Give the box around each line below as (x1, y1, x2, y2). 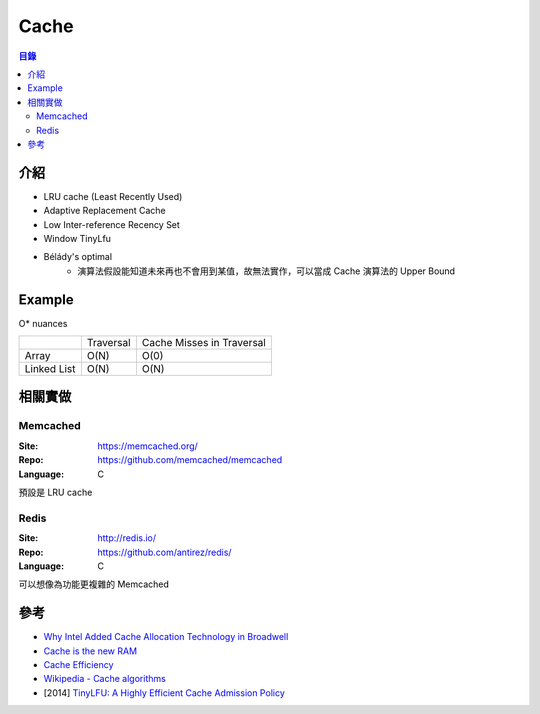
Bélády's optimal (43, 251, 113, 263)
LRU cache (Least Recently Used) (43, 190, 183, 202)
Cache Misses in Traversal (141, 336, 267, 350)
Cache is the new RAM (43, 645, 138, 657)
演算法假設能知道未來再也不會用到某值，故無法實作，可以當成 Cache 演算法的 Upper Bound (77, 265, 455, 277)
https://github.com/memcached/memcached (97, 454, 283, 466)
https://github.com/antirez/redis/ (97, 546, 232, 558)
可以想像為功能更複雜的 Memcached (18, 578, 170, 590)
